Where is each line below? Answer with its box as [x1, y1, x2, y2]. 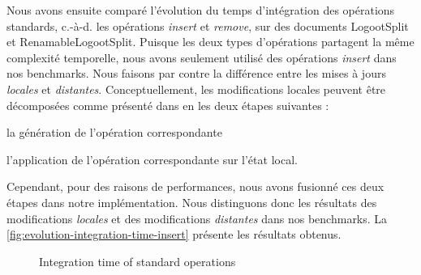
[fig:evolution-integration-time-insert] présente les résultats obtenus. [6, 226, 342, 243]
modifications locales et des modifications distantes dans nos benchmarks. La [6, 209, 388, 226]
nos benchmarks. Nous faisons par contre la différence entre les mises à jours [6, 65, 386, 82]
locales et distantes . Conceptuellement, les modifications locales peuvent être [6, 80, 386, 97]
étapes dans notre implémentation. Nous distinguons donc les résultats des [6, 193, 377, 210]
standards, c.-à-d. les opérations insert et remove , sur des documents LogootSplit [6, 17, 409, 34]
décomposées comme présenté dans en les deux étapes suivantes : [6, 96, 329, 113]
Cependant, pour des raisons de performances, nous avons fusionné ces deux [6, 178, 384, 195]
